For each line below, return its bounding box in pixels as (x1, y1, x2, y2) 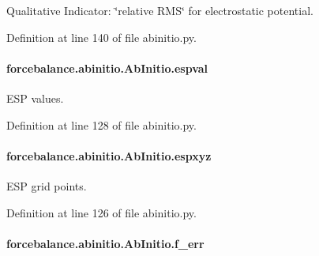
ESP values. (6, 89, 64, 106)
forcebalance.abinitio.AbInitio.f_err (6, 235, 205, 251)
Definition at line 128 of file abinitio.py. (6, 116, 197, 133)
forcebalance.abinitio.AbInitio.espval (6, 59, 208, 76)
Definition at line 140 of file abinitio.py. (6, 28, 197, 45)
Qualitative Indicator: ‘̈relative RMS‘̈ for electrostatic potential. (6, 2, 313, 18)
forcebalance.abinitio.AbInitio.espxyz (6, 147, 212, 164)
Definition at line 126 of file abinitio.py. (6, 204, 197, 220)
